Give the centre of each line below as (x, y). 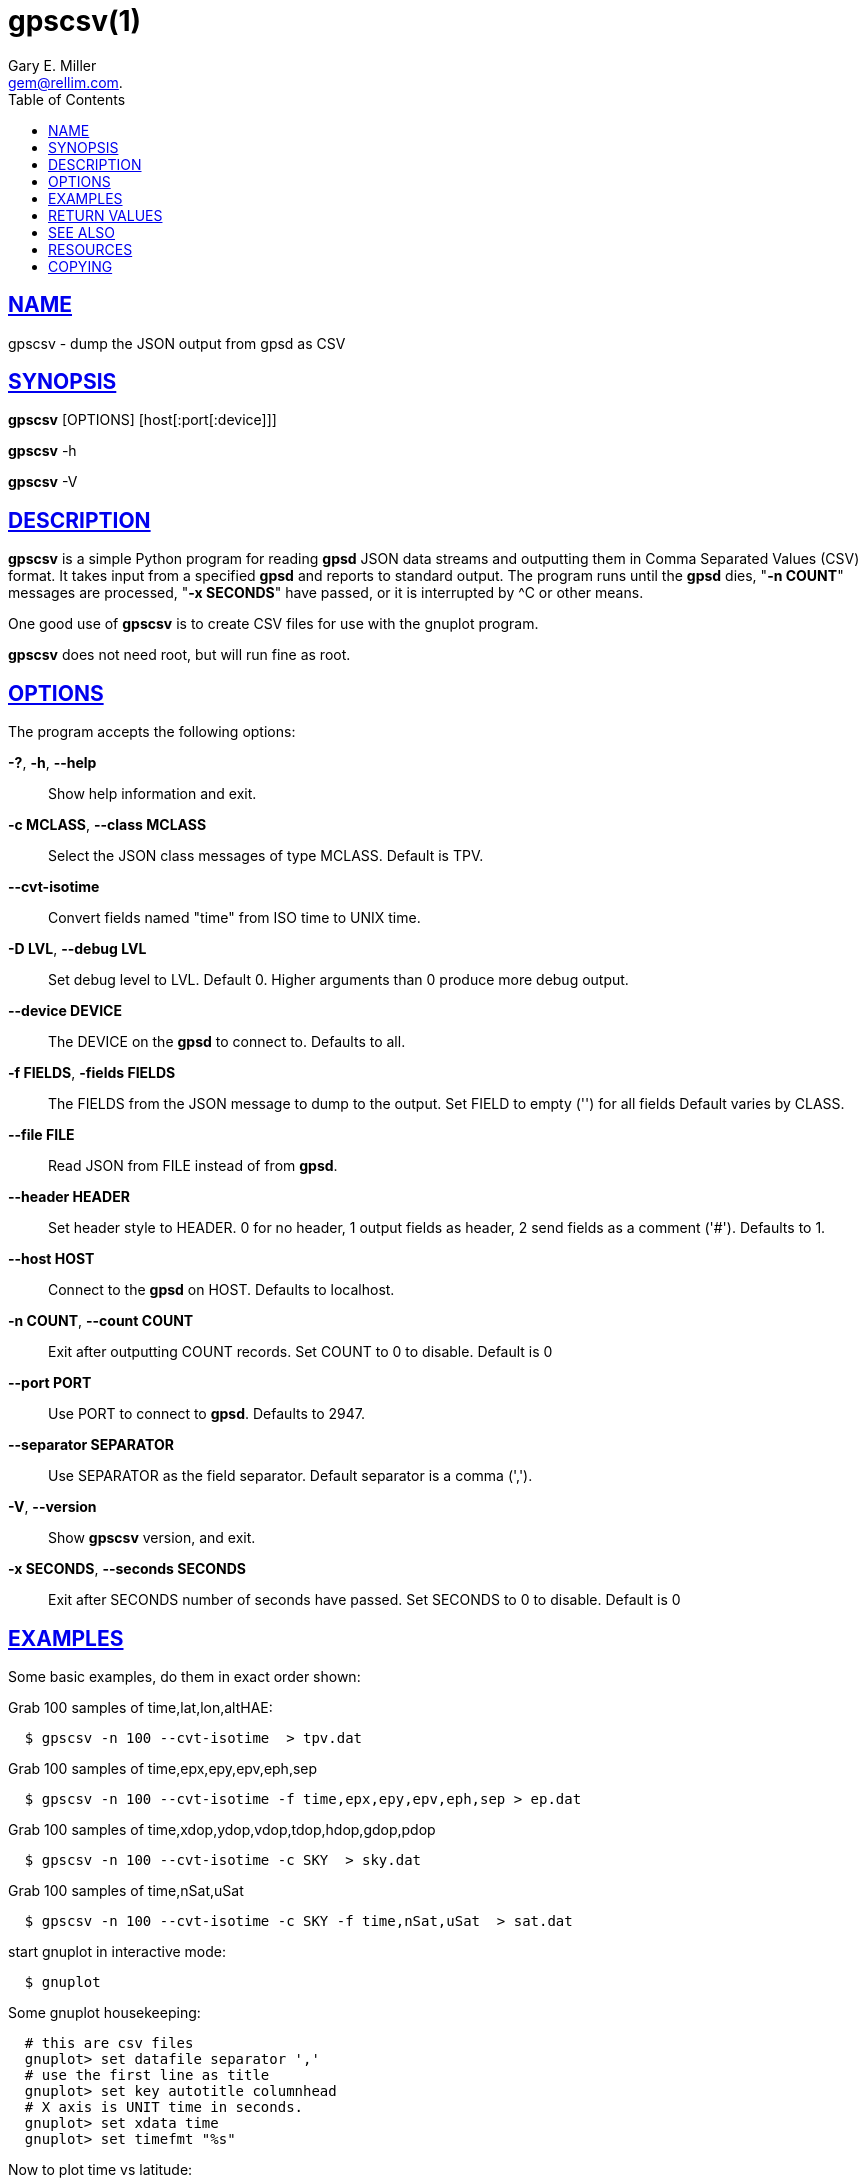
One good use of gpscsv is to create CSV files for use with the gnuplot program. (273, 624)
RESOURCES (90, 249)
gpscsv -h (42, 451)
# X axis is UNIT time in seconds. (164, 2106)
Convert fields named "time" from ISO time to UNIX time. (234, 918)
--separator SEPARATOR (91, 1445)
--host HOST (51, 1259)
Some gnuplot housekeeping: (104, 2012)
